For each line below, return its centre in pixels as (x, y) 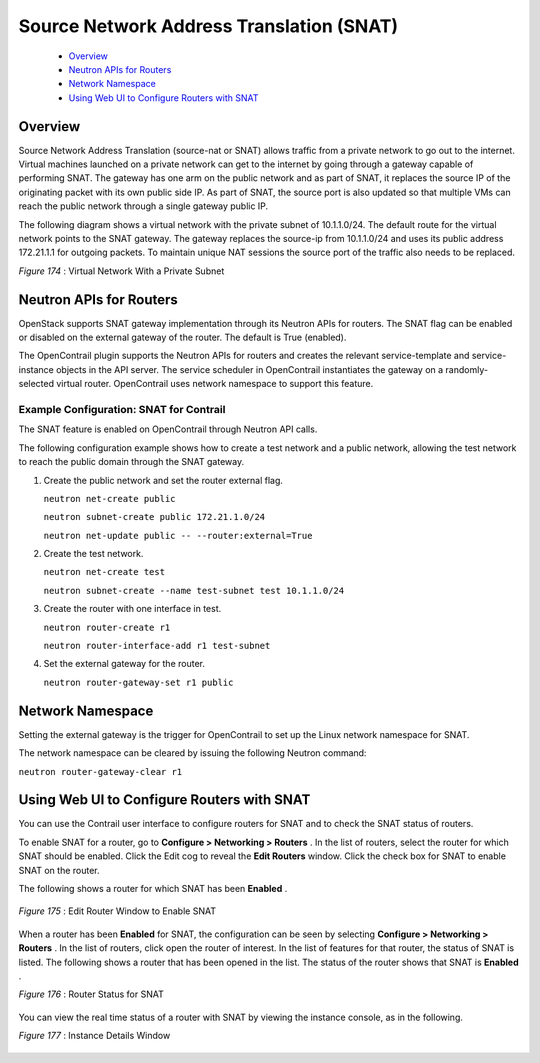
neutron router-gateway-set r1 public (138, 682)
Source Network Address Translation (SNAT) (208, 26)
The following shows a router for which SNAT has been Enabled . (153, 888)
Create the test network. (93, 554)
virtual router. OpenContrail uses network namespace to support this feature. (215, 384)
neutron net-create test (104, 572)
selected (36, 384)
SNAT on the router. (59, 870)
